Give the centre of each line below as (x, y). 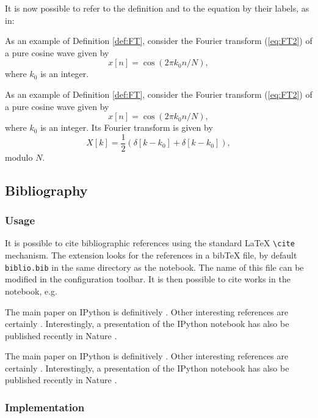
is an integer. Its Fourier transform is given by (127, 127)
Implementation (45, 407)
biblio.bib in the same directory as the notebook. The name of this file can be (154, 267)
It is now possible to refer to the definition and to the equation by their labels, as (157, 8)
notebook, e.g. (31, 291)
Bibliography (46, 190)
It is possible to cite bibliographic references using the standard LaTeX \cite (150, 243)
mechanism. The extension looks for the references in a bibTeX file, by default (151, 255)
